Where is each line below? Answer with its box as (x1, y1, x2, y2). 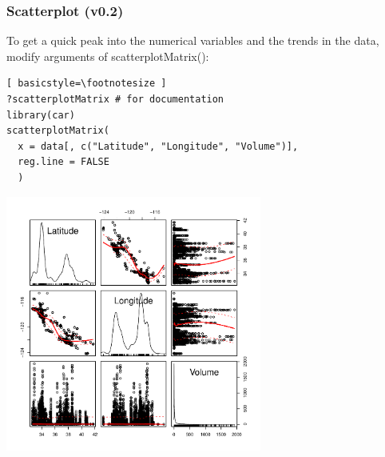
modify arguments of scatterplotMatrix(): (6, 47, 209, 64)
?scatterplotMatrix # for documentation (6, 94, 224, 105)
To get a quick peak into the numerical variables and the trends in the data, (6, 32, 379, 49)
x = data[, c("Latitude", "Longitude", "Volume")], (18, 140, 299, 152)
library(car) (6, 109, 75, 121)
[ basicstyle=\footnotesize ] (6, 78, 167, 90)
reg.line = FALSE (18, 156, 109, 168)
